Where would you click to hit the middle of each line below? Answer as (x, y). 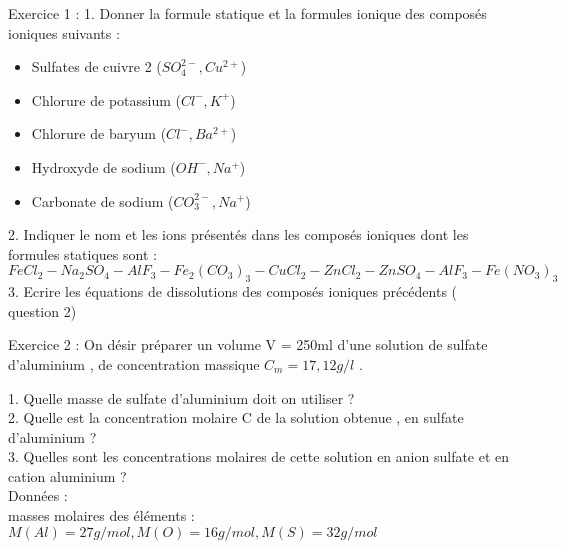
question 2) (42, 310)
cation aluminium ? (67, 475)
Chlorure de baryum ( (99, 133)
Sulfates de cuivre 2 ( (96, 66)
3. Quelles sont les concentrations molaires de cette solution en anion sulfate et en (259, 456)
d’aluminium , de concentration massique (134, 363)
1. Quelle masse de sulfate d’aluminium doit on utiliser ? (181, 397)
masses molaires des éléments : (101, 515)
